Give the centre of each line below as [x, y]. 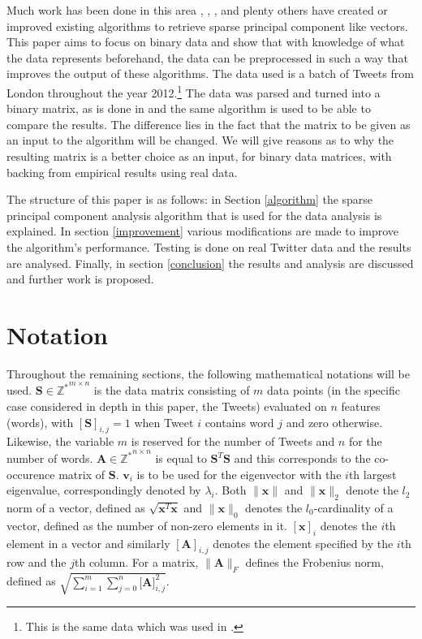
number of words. [50, 458]
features [361, 406]
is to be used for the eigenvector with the [239, 474]
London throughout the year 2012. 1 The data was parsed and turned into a [194, 91]
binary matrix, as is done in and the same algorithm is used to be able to [189, 108]
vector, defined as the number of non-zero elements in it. [147, 525]
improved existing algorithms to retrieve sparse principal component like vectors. [207, 26]
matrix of [82, 474]
